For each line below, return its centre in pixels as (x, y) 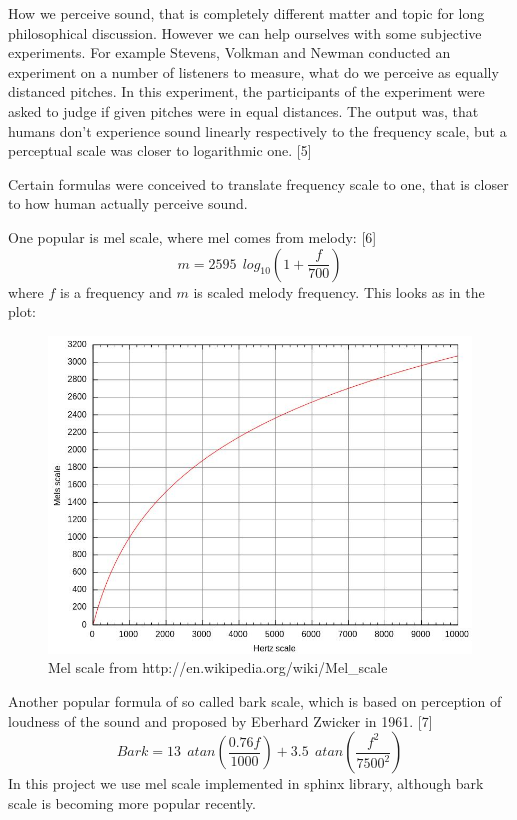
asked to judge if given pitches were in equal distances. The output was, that (243, 110)
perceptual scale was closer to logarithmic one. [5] (160, 150)
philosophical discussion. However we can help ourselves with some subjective (245, 32)
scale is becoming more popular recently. (132, 802)
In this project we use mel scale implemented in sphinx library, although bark (246, 783)
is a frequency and (116, 291)
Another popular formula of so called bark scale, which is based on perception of (255, 701)
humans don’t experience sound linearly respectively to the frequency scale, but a (257, 130)
